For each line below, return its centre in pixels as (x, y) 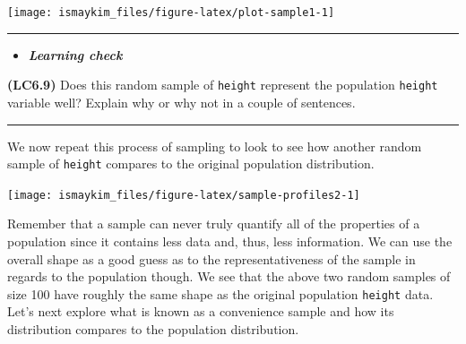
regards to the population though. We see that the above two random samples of (229, 276)
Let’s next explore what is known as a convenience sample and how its (201, 311)
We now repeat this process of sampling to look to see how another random (215, 146)
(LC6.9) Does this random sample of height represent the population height (223, 85)
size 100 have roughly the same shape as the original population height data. (220, 293)
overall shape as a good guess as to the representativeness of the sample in (211, 258)
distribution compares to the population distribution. (153, 329)
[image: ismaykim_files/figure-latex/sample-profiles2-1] (184, 195)
